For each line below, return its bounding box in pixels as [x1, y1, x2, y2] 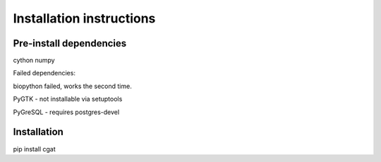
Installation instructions [13, 11, 156, 26]
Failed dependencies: [13, 69, 75, 77]
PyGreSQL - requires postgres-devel [13, 108, 120, 116]
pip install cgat [13, 144, 56, 153]
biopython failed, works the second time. [13, 82, 132, 90]
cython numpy [13, 56, 56, 65]
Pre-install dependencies [13, 37, 127, 49]
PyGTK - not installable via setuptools [13, 95, 123, 104]
